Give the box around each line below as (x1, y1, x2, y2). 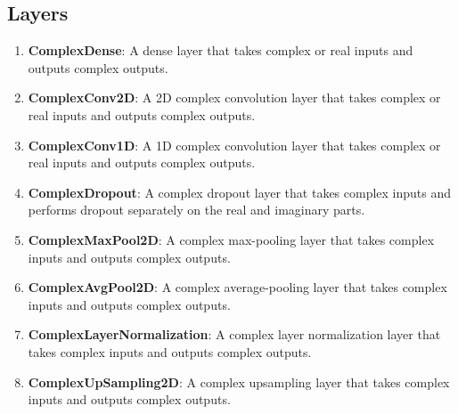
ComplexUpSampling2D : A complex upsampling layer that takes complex (28, 372, 450, 391)
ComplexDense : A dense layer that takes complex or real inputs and (28, 41, 413, 60)
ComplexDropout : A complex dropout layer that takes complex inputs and (28, 183, 452, 201)
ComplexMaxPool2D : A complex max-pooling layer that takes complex (28, 230, 435, 248)
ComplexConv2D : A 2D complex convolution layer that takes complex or (28, 88, 441, 107)
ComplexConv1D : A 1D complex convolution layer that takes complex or (28, 135, 441, 154)
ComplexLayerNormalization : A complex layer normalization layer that (28, 325, 441, 344)
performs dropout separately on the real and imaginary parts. (28, 200, 365, 219)
